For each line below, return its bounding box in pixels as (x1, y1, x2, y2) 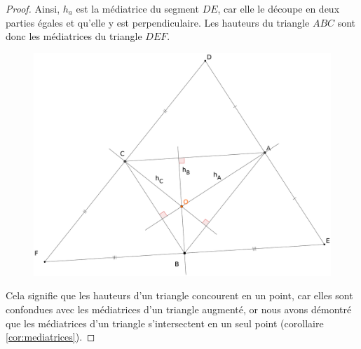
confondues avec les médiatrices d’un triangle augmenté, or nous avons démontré (6, 301, 352, 316)
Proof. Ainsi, (6, 1, 60, 15)
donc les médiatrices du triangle (6, 29, 142, 43)
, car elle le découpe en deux (217, 1, 340, 15)
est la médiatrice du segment (76, 1, 199, 15)
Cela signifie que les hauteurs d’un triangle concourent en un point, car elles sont (6, 288, 353, 303)
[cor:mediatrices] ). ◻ (6, 329, 95, 344)
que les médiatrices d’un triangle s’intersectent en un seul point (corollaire (6, 315, 324, 330)
